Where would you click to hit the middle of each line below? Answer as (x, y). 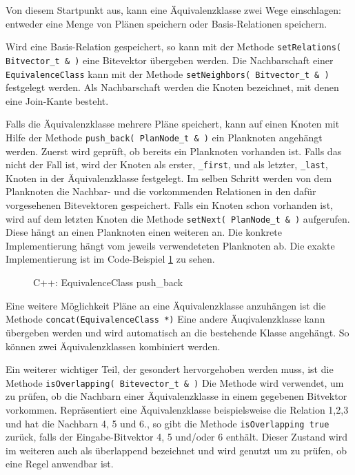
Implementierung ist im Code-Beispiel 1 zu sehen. (110, 259)
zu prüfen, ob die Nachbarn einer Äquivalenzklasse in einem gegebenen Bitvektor (176, 396)
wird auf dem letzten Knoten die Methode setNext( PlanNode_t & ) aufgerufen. (178, 218)
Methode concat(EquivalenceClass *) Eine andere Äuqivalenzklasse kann (165, 319)
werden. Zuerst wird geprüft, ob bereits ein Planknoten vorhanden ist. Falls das (174, 151)
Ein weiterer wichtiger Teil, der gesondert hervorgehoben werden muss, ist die (170, 369)
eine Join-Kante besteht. (57, 100)
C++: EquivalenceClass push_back (108, 282)
